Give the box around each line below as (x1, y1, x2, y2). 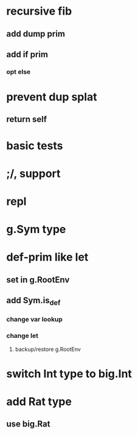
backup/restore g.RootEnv (15, 345, 81, 353)
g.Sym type (6, 223, 66, 236)
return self (6, 114, 47, 124)
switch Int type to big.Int (6, 367, 133, 381)
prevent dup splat (6, 90, 97, 104)
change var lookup (6, 315, 63, 324)
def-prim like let (6, 250, 89, 264)
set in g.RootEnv (6, 275, 70, 285)
